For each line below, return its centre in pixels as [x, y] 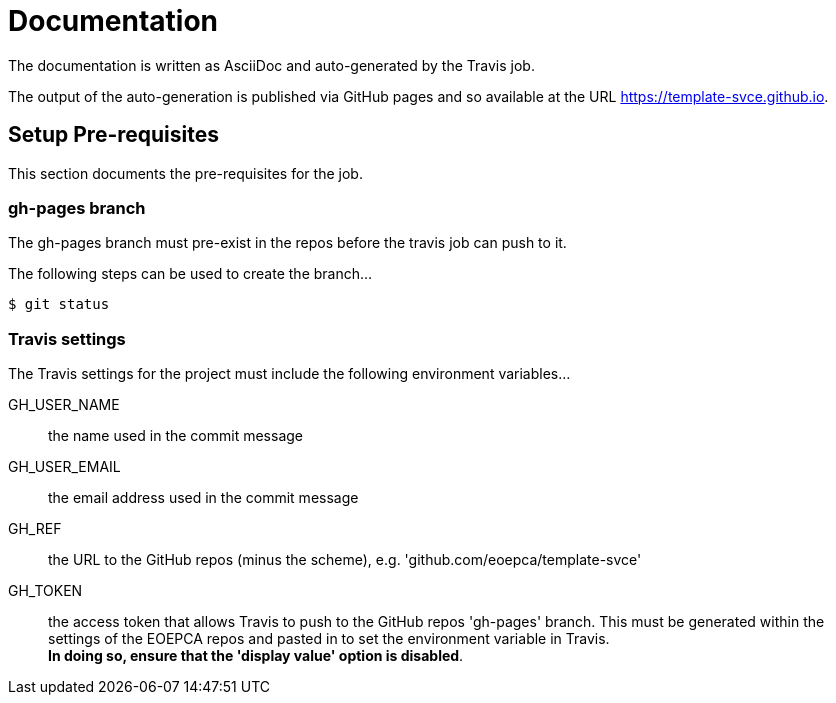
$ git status [59, 304]
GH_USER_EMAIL [64, 467]
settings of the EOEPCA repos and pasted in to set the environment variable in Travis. [329, 639]
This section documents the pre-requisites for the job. [185, 173]
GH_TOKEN [45, 591]
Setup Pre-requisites [113, 135]
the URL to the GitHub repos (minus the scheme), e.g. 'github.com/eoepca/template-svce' [345, 560]
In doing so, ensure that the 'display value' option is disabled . [256, 656]
